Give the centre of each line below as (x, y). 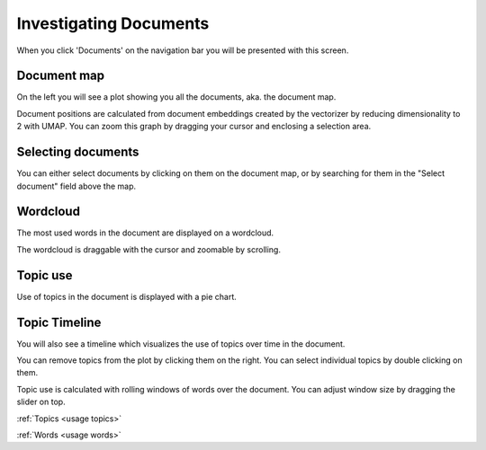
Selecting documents (78, 152)
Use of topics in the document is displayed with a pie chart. (127, 296)
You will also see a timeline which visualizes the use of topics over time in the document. (181, 344)
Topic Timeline (59, 322)
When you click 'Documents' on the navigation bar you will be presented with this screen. (183, 50)
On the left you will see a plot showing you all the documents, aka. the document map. (176, 97)
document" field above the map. (76, 186)
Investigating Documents (113, 23)
